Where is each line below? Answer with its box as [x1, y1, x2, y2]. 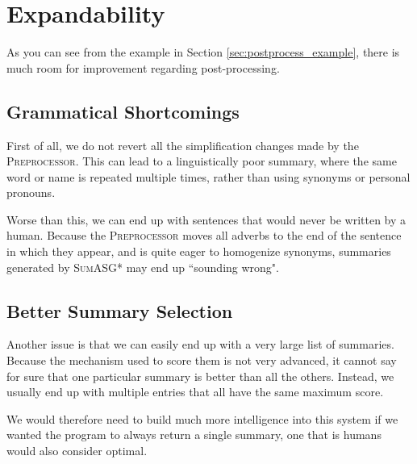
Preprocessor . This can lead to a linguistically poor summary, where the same [6, 153, 397, 169]
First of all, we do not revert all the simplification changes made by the [6, 136, 359, 153]
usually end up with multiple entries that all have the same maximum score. [6, 383, 384, 400]
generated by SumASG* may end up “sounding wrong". [6, 258, 279, 275]
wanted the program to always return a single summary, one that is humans [6, 426, 382, 443]
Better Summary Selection [6, 298, 233, 323]
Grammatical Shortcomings [6, 98, 240, 123]
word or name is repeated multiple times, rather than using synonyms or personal [6, 168, 411, 185]
